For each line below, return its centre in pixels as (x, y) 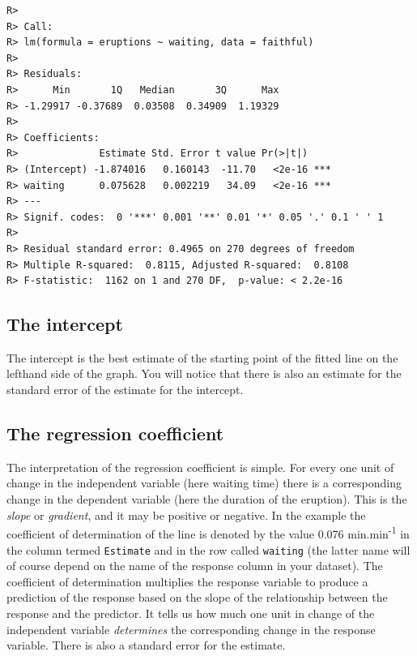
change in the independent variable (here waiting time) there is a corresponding (204, 483)
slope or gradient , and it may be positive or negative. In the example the (186, 515)
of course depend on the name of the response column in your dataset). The (195, 566)
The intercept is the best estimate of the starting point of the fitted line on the (202, 357)
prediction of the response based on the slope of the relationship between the (197, 597)
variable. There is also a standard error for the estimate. (146, 645)
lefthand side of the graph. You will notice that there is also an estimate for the (204, 373)
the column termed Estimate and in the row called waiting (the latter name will (208, 549)
